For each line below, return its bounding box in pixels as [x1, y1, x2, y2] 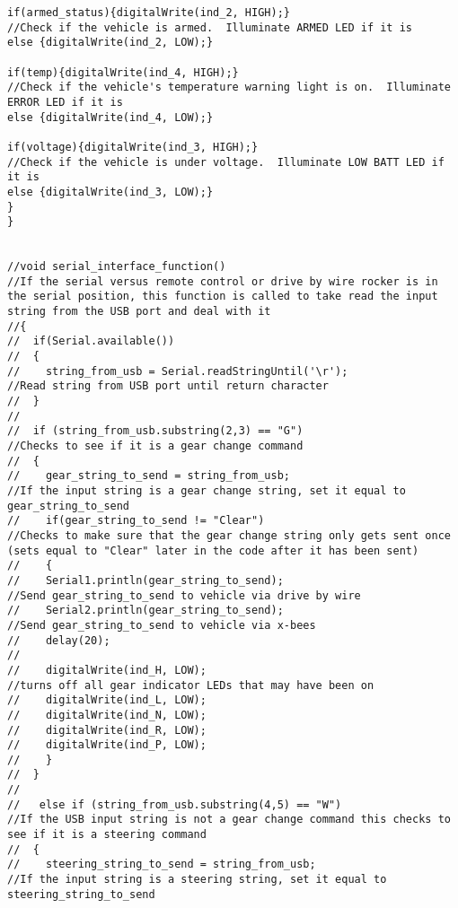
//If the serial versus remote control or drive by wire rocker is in [7, 275, 438, 288]
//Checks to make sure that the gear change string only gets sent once [7, 528, 451, 542]
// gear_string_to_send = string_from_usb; [7, 469, 290, 483]
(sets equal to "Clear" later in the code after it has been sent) [7, 544, 419, 557]
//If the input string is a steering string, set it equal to [7, 873, 387, 886]
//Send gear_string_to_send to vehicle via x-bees [7, 618, 316, 632]
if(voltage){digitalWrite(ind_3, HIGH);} [7, 140, 259, 153]
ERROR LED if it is [7, 95, 123, 109]
